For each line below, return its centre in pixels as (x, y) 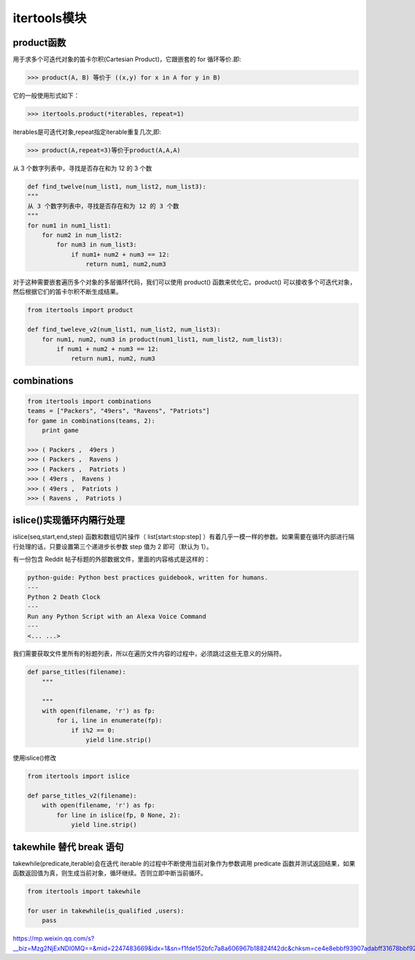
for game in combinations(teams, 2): (91, 420)
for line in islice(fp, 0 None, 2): (119, 815)
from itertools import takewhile (84, 891)
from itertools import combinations (90, 401)
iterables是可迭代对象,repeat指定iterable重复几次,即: (87, 132)
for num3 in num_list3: (97, 245)
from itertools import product (81, 310)
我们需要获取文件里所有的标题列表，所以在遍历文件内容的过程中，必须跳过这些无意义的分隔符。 (149, 654)
